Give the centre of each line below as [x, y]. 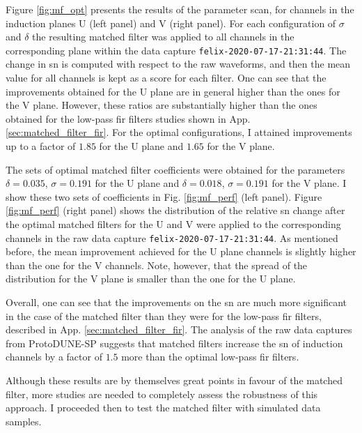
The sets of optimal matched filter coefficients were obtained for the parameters [175, 169]
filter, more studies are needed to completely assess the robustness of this [162, 394]
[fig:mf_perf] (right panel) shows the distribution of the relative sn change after [175, 210]
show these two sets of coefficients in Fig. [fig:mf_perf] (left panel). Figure [164, 196]
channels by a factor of [54, 357]
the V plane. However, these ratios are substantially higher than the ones [162, 105]
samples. [24, 421]
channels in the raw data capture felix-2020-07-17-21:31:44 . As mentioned [172, 237]
